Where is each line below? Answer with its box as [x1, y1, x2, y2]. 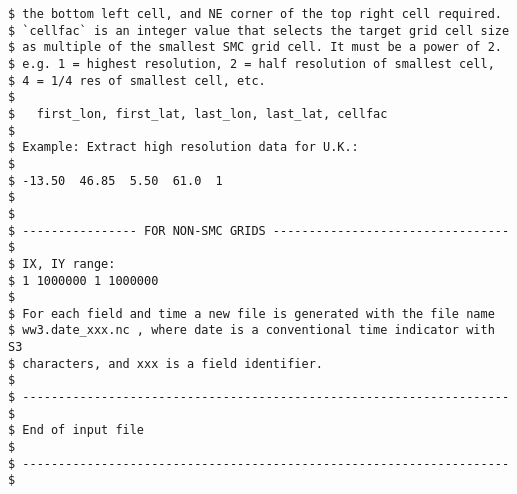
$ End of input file [8, 423, 145, 438]
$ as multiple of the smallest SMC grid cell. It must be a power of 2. [8, 40, 502, 55]
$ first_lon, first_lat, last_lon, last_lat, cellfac [8, 106, 388, 121]
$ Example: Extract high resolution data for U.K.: [8, 140, 359, 155]
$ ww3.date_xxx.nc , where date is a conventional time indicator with [8, 323, 495, 338]
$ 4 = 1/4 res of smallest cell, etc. [8, 73, 266, 88]
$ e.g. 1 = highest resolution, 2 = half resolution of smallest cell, [8, 56, 495, 71]
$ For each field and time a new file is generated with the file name [8, 306, 495, 321]
